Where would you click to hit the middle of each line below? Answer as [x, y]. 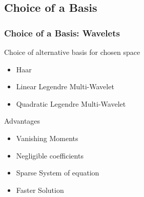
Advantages [22, 121]
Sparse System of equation [58, 173]
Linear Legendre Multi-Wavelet [65, 86]
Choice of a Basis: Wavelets [62, 33]
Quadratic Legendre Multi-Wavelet [71, 103]
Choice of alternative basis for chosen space [72, 52]
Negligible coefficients [50, 155]
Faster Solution [40, 190]
